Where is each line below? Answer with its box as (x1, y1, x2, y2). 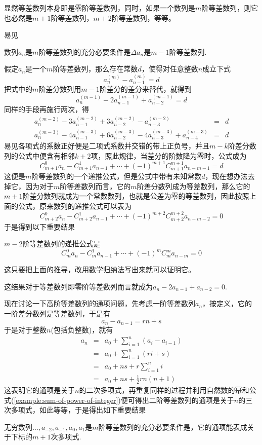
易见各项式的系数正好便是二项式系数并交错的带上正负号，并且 (4, 140, 209, 151)
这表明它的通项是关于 (4, 385, 75, 395)
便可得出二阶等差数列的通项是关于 (120, 394, 234, 405)
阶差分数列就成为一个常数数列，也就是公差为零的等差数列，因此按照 (22, 191, 249, 201)
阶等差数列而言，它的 (60, 180, 131, 191)
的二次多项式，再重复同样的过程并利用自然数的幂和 (79, 385, 249, 395)
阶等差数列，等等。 (111, 12, 176, 23)
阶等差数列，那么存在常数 (53, 63, 138, 74)
